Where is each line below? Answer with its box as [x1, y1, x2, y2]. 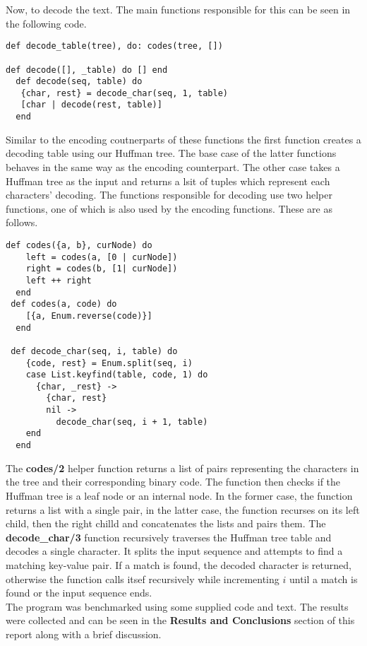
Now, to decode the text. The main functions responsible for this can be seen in [6, 2, 351, 16]
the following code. [6, 16, 87, 30]
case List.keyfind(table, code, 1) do [25, 370, 208, 380]
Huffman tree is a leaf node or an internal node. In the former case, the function [6, 488, 353, 503]
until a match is [289, 571, 358, 586]
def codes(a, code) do [11, 299, 117, 310]
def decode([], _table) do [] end [6, 64, 168, 75]
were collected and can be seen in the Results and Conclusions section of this [6, 613, 355, 628]
